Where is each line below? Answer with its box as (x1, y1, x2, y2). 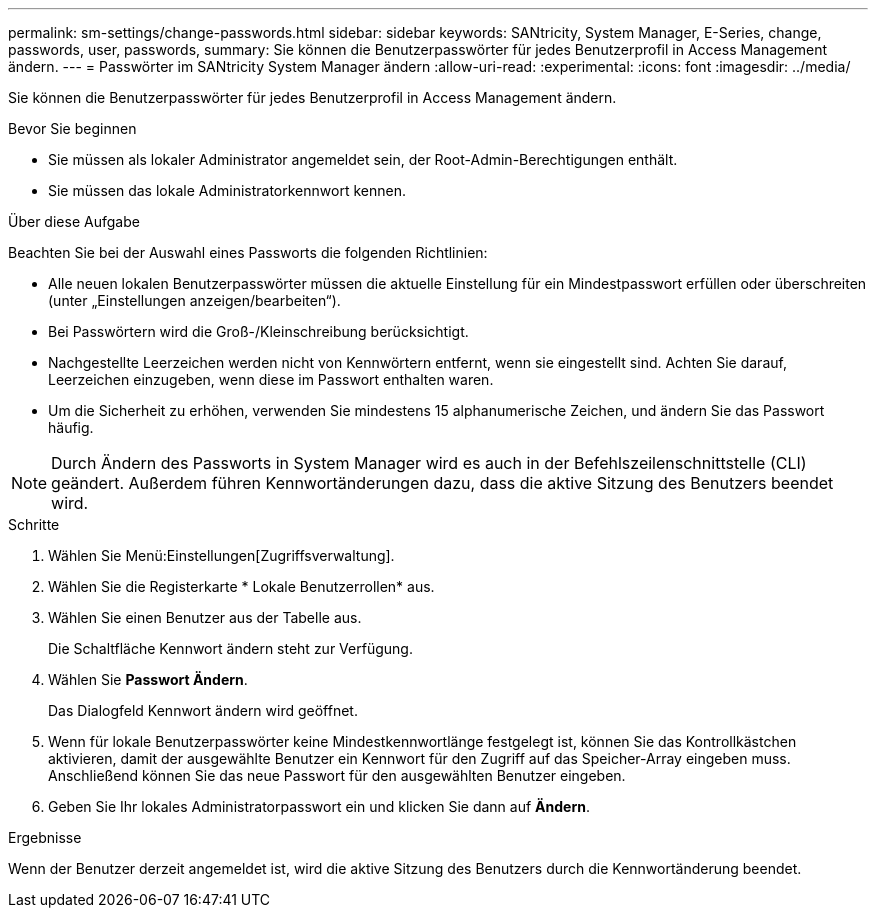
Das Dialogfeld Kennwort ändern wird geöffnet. (48, 702, 358, 719)
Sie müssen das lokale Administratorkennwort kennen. (48, 182, 406, 199)
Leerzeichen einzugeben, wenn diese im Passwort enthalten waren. (48, 371, 494, 388)
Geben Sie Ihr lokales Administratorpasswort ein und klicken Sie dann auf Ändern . (48, 798, 590, 815)
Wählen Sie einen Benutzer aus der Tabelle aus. (48, 609, 362, 626)
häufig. (48, 419, 94, 436)
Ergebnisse (8, 829, 82, 846)
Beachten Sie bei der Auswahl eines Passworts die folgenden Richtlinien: (8, 244, 488, 261)
